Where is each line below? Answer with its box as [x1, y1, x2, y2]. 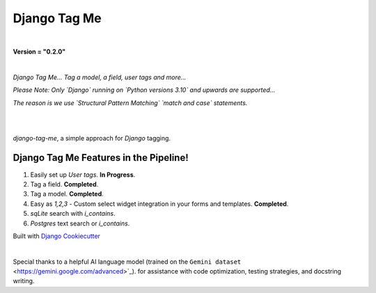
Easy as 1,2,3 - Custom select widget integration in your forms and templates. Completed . [30, 199, 289, 208]
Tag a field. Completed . [30, 180, 99, 188]
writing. [13, 277, 35, 285]
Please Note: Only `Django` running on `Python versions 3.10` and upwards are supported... [13, 86, 276, 94]
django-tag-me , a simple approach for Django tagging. [13, 134, 171, 142]
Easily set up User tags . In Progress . [30, 171, 136, 179]
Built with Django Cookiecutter [13, 232, 101, 240]
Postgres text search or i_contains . [30, 219, 130, 228]
